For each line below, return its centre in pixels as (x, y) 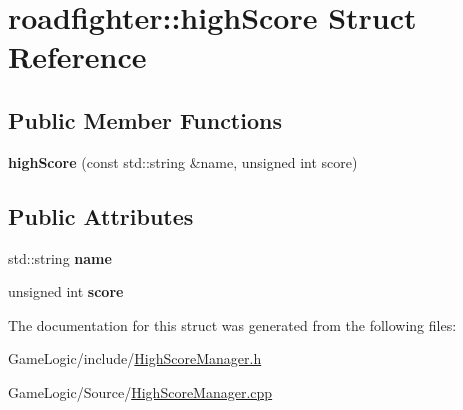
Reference (77, 56)
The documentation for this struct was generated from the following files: (232, 324)
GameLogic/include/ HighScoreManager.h (135, 358)
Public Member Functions (145, 119)
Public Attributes (101, 215)
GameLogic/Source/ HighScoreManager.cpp (140, 391)
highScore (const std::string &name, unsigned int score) (183, 161)
